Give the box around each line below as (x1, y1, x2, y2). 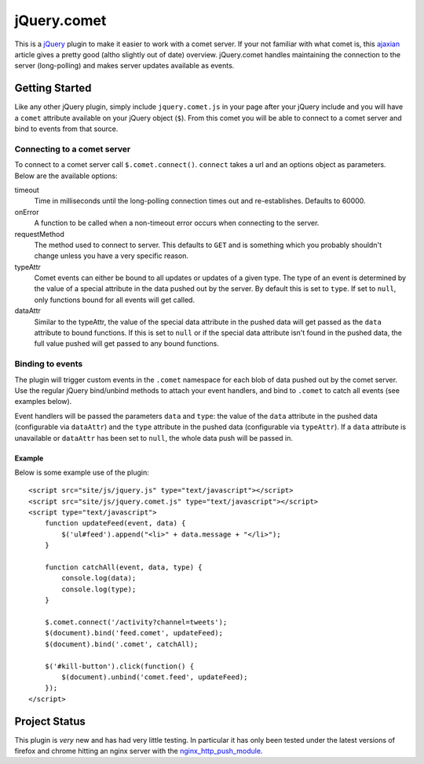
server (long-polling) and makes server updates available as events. (14, 61, 235, 71)
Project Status (14, 715, 86, 728)
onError (14, 207, 39, 216)
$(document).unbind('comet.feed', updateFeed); (61, 672, 248, 682)
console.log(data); (61, 573, 137, 583)
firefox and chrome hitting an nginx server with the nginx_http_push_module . (14, 746, 263, 755)
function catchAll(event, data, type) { (44, 563, 203, 572)
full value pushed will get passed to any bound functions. (34, 339, 219, 348)
